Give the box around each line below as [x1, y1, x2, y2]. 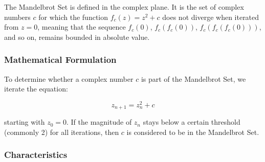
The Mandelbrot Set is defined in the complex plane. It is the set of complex [4, 2, 244, 12]
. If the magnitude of [67, 117, 132, 127]
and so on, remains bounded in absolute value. [4, 31, 150, 42]
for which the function [38, 11, 108, 22]
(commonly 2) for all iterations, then [4, 126, 119, 137]
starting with [4, 117, 45, 127]
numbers [4, 11, 31, 22]
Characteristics [4, 148, 68, 161]
